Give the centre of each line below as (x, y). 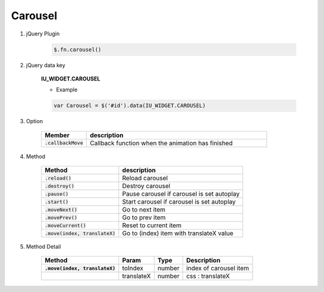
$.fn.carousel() (78, 49)
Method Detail (43, 247)
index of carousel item (217, 269)
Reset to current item (152, 225)
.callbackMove (64, 143)
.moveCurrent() (65, 225)
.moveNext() (61, 209)
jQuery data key (46, 65)
